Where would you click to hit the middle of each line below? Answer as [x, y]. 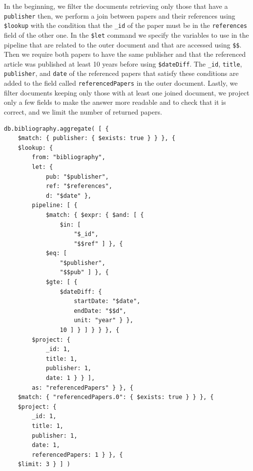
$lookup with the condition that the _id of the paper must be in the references [126, 25]
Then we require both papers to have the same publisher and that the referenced [125, 54]
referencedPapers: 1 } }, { [77, 455]
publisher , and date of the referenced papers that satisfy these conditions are [121, 73]
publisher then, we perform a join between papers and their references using [120, 15]
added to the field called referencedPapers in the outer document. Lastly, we [121, 83]
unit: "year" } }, [104, 320]
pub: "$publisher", [77, 177]
